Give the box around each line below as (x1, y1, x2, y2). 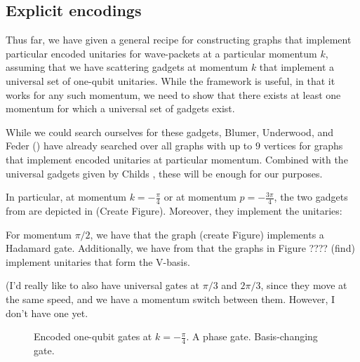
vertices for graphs (263, 138, 343, 153)
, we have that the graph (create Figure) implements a (90, 227, 324, 241)
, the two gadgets (274, 189, 348, 204)
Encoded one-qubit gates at (34, 329, 152, 344)
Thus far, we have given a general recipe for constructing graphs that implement (6, 32, 352, 47)
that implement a (259, 60, 335, 74)
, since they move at (260, 278, 347, 293)
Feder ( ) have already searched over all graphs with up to (6, 138, 253, 153)
